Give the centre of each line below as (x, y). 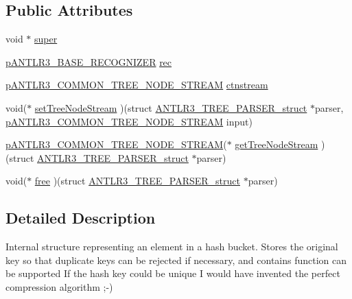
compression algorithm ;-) (59, 286)
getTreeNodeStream (277, 144)
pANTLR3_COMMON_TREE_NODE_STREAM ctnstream (137, 85)
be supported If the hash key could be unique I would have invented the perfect (173, 273)
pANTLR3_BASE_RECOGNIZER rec (89, 61)
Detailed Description (81, 218)
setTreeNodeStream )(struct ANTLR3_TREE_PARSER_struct (171, 107)
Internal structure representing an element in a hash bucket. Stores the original (172, 247)
